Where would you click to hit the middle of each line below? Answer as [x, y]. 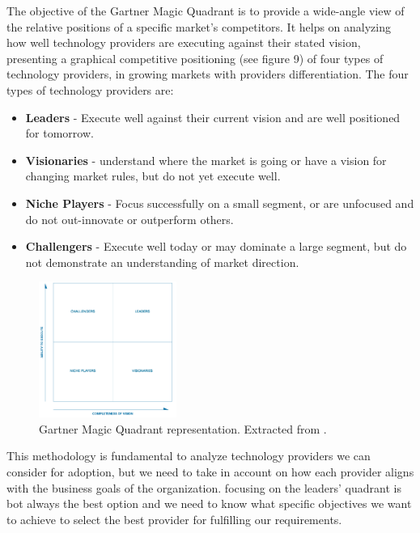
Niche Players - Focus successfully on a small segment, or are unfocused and [220, 203]
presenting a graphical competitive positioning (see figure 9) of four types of [195, 58]
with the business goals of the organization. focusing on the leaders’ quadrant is [204, 487]
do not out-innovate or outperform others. [129, 219]
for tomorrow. [59, 133]
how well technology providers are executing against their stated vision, [184, 42]
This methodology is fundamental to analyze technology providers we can [189, 456]
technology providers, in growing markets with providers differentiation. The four [208, 74]
